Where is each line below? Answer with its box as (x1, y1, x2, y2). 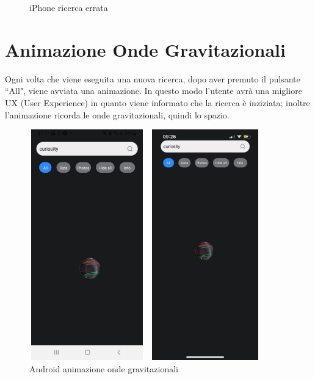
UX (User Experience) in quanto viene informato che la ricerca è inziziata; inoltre (5, 96, 310, 109)
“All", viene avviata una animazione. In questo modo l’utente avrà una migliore (5, 84, 302, 97)
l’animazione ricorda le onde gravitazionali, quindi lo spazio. (5, 108, 230, 121)
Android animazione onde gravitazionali (29, 362, 178, 375)
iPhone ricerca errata (29, 1, 108, 13)
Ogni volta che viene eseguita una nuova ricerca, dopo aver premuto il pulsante (5, 72, 300, 85)
